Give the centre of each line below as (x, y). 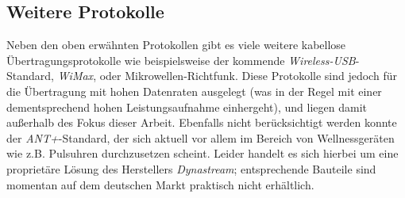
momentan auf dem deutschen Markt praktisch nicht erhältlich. (160, 184)
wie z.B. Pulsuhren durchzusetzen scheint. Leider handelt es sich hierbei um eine (202, 153)
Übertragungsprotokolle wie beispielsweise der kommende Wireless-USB (181, 60)
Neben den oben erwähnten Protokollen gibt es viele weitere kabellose (176, 45)
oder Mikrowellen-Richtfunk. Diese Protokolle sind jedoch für (248, 76)
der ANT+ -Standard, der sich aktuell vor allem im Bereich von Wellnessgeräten (201, 137)
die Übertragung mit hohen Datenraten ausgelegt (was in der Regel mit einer (194, 91)
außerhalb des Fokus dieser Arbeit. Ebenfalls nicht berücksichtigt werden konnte (202, 122)
